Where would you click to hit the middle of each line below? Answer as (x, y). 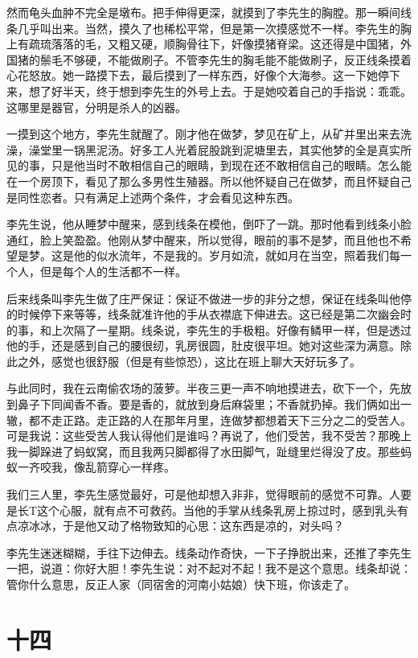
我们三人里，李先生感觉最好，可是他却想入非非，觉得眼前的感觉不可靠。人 (203, 494)
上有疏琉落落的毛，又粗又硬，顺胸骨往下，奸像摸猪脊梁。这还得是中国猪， (203, 44)
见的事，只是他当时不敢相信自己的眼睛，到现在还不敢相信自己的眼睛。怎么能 (209, 165)
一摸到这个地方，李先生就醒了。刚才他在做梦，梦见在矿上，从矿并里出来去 (203, 134)
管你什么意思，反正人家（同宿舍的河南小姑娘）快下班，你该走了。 (181, 584)
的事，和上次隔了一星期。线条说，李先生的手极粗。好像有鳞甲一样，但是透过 (209, 329)
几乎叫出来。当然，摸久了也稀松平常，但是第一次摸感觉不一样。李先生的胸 (214, 28)
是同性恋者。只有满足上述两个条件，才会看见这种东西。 (153, 197)
